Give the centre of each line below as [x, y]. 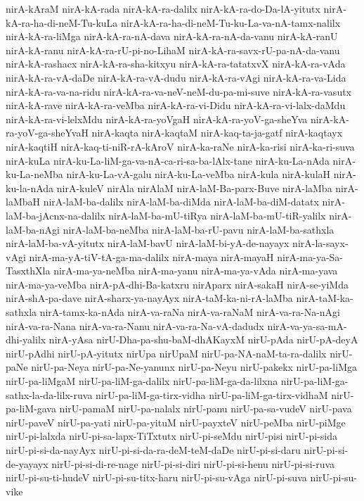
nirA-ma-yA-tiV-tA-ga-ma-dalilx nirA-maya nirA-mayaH [151, 256]
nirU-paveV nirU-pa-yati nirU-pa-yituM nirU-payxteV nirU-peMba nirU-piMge [176, 422]
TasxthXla [28, 271]
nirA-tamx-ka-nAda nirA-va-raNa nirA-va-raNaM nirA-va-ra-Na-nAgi [190, 312]
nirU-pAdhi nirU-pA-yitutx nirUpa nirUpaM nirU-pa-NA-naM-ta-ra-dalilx [166, 353]
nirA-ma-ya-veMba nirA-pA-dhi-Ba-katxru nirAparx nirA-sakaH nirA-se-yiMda [177, 284]
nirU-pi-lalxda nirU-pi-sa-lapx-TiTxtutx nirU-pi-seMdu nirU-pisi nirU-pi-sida [171, 436]
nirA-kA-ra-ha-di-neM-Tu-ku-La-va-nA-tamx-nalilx [230, 22]
